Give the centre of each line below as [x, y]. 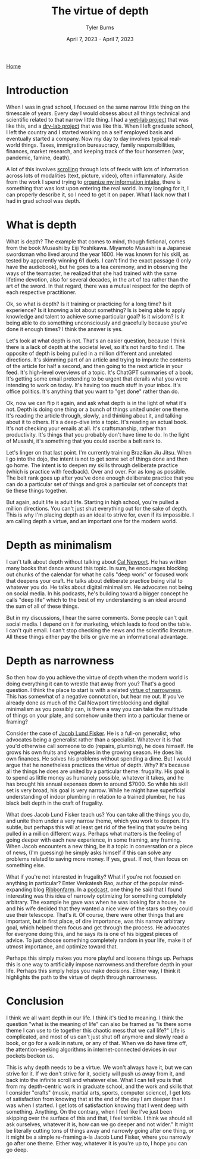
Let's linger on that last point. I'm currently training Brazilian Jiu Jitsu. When [99, 452]
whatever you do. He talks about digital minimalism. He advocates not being [99, 587]
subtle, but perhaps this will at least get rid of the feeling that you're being [97, 827]
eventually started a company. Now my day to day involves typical [87, 138]
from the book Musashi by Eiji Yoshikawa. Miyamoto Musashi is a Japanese [99, 248]
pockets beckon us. [30, 1056]
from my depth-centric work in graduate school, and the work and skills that [99, 1086]
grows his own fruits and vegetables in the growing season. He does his [94, 752]
